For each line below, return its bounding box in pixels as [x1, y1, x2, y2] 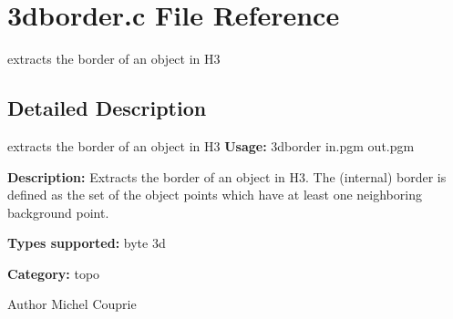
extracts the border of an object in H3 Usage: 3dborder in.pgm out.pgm [7, 136, 415, 155]
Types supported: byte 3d [7, 233, 166, 252]
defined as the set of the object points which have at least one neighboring [7, 185, 422, 204]
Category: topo [7, 263, 100, 283]
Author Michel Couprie [7, 294, 137, 314]
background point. [7, 202, 109, 221]
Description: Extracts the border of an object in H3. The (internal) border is [7, 167, 447, 186]
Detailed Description [7, 94, 207, 122]
